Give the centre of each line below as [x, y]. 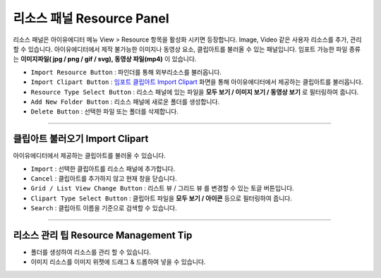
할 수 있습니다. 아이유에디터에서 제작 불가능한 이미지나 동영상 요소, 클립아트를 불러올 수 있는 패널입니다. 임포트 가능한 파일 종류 [187, 49]
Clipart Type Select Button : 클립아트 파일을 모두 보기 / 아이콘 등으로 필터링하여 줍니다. [162, 198]
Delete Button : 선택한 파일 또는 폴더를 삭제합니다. [105, 111]
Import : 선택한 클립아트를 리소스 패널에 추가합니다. [103, 169]
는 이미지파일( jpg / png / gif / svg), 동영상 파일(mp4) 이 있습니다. [105, 59]
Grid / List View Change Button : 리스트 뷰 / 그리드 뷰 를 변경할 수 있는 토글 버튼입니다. [162, 188]
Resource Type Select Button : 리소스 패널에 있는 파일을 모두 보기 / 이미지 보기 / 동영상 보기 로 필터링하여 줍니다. [195, 92]
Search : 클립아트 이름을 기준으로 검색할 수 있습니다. [104, 208]
